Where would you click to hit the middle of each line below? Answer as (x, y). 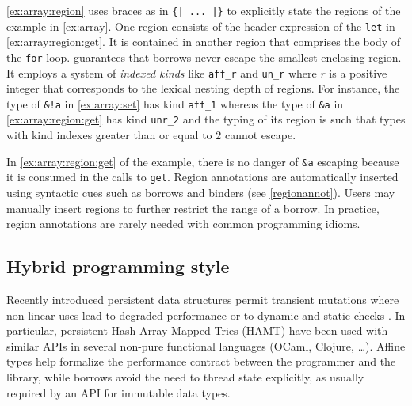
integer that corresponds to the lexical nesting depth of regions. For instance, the (203, 88)
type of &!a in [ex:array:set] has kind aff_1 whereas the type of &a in (175, 103)
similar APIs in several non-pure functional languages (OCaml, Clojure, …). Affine (206, 345)
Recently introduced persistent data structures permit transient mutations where (203, 300)
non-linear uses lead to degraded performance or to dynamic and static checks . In (206, 315)
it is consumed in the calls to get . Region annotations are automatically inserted (202, 177)
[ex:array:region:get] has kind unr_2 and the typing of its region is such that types (206, 119)
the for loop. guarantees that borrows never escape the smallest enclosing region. (204, 57)
